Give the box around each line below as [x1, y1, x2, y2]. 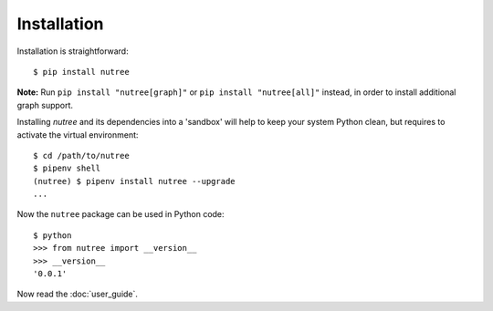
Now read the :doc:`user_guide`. [16, 288, 139, 300]
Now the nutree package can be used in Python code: [16, 209, 225, 220]
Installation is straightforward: [16, 46, 129, 57]
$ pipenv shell [33, 163, 101, 173]
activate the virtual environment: [16, 129, 139, 140]
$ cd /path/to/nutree [33, 150, 130, 161]
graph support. [16, 99, 73, 110]
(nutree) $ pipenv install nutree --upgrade [33, 176, 236, 186]
